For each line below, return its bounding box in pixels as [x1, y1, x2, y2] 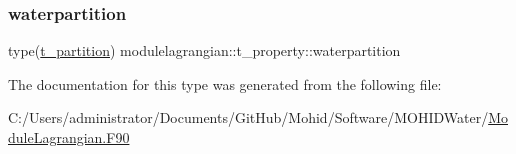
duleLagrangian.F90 [8, 127, 130, 147]
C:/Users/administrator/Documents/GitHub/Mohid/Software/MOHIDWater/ [8, 107, 489, 128]
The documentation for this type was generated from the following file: [8, 73, 442, 94]
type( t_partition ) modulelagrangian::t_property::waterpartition [8, 40, 401, 61]
